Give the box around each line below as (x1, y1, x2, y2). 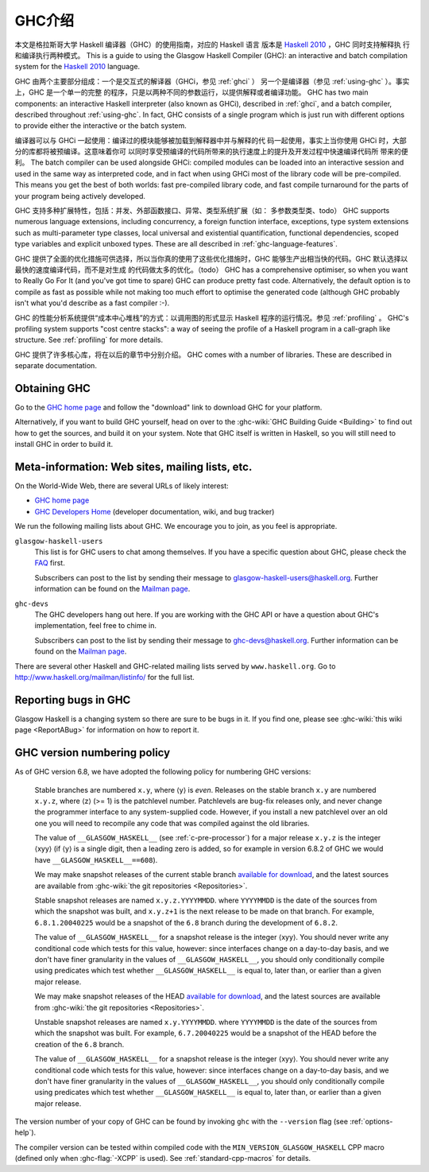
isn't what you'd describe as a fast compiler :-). (14, 298, 170, 308)
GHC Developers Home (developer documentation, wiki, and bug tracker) (34, 506, 275, 516)
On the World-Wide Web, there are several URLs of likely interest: (14, 481, 230, 491)
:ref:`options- (350, 1117, 393, 1127)
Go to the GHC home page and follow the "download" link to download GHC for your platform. (14, 402, 323, 412)
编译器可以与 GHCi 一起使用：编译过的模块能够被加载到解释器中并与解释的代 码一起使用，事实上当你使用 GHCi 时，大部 (14, 135, 407, 145)
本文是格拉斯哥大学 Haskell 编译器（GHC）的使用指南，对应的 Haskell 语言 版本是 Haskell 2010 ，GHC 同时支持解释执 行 (14, 40, 411, 49)
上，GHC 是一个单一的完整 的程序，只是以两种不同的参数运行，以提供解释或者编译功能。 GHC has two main (14, 87, 369, 97)
